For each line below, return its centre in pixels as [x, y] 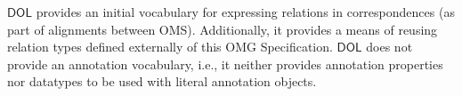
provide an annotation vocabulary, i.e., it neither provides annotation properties [225, 64]
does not [389, 47]
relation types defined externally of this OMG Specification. [170, 47]
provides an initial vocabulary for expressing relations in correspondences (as [245, 12]
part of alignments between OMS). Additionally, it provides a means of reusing [223, 29]
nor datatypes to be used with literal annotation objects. [162, 81]
